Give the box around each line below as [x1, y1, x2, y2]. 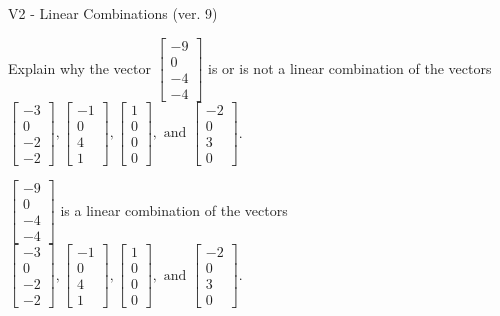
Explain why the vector [8, 57, 151, 78]
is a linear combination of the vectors [60, 199, 288, 220]
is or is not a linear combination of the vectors [208, 57, 492, 78]
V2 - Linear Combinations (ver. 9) [8, 3, 218, 23]
